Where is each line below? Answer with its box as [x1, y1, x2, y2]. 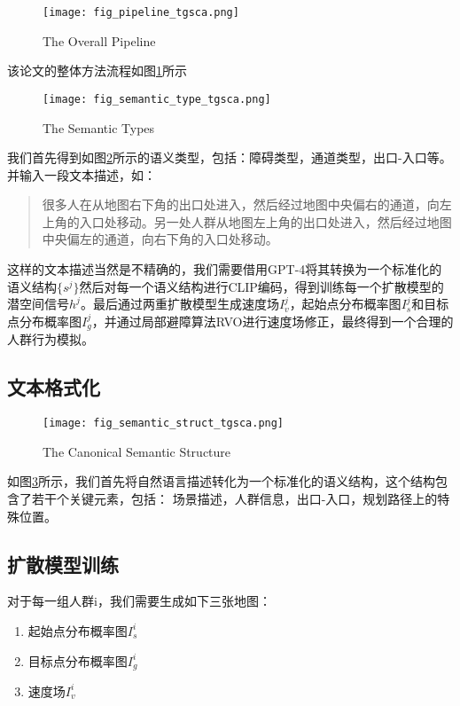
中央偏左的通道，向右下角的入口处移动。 [42, 230, 278, 248]
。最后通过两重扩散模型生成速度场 [80, 294, 279, 313]
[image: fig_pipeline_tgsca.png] [43, 6, 239, 19]
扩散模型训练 [7, 550, 119, 577]
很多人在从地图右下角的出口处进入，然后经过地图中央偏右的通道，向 [42, 195, 440, 214]
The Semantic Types [43, 118, 155, 137]
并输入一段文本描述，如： [7, 165, 156, 184]
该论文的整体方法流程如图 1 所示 [7, 61, 187, 80]
